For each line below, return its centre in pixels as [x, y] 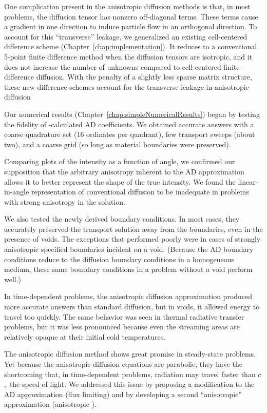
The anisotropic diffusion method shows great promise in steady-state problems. [130, 354]
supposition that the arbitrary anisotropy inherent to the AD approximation [124, 171]
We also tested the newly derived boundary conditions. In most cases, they [122, 219]
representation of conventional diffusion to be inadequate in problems [140, 192]
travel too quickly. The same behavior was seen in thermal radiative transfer [124, 316]
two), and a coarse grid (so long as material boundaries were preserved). [118, 144]
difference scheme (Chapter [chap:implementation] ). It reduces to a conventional [131, 46]
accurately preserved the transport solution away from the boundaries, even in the [133, 229]
